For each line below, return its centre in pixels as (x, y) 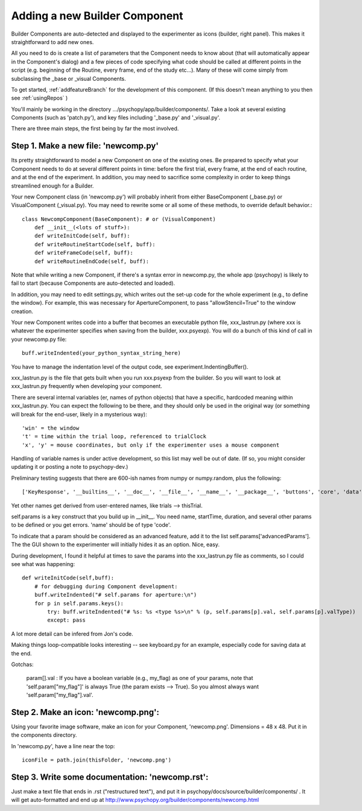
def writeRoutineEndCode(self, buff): (92, 261)
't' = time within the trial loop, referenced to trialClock (114, 437)
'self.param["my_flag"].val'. (60, 695)
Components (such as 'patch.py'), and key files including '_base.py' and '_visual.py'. (116, 118)
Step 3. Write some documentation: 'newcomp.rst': (110, 777)
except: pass (66, 620)
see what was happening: (43, 564)
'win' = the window (51, 428)
